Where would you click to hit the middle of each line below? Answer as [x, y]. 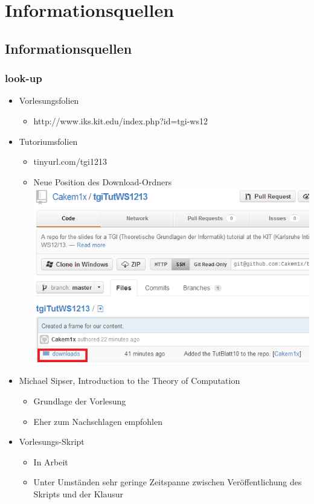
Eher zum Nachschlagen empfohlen [98, 421]
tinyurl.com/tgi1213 [70, 161]
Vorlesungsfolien [49, 100]
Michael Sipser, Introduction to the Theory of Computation [130, 381]
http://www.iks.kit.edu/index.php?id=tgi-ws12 [120, 120]
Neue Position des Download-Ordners [103, 181]
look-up [24, 78]
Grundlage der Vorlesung [80, 401]
